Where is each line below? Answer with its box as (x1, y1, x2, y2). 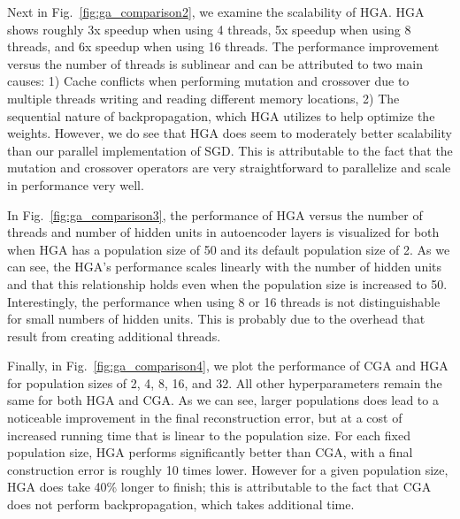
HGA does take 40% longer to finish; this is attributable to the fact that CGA (7, 477, 432, 496)
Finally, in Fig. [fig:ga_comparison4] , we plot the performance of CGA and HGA (7, 356, 448, 375)
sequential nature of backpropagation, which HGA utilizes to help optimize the (7, 106, 435, 125)
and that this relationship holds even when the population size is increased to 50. (7, 274, 448, 293)
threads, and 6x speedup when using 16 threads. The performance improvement (7, 37, 440, 56)
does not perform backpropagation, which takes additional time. (7, 495, 355, 514)
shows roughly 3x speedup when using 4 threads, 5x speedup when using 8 (7, 19, 411, 38)
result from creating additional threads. (7, 326, 221, 345)
